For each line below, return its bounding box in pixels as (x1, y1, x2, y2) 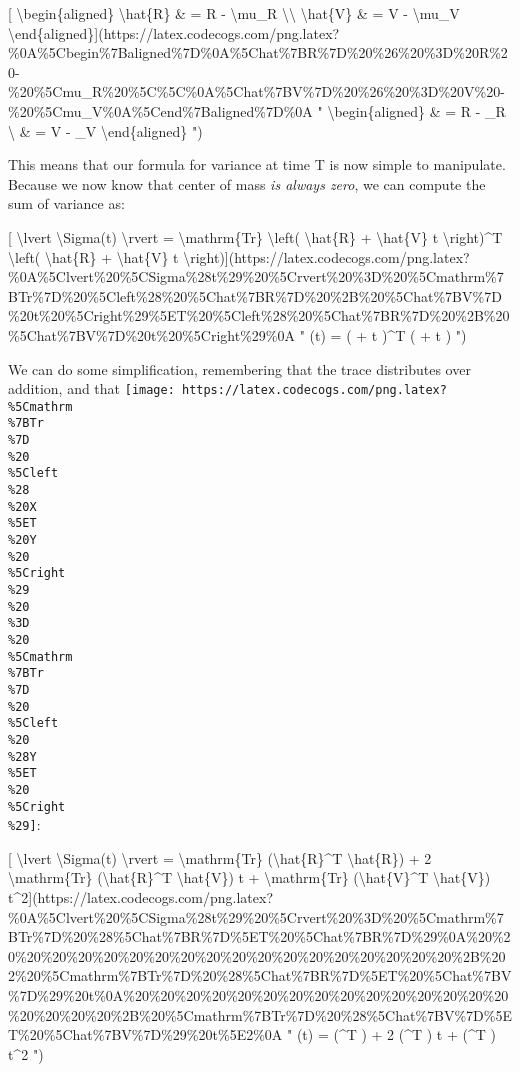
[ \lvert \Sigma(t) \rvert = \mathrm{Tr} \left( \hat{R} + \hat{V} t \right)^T (8, 226, 503, 247)
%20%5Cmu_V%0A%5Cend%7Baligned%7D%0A (8, 100, 313, 121)
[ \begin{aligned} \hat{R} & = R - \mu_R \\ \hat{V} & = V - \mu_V (8, 3, 460, 23)
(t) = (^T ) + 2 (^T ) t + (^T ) (296, 1024, 496, 1045)
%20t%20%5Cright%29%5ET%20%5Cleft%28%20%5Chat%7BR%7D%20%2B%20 (8, 305, 510, 326)
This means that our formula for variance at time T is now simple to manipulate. (8, 154, 506, 175)
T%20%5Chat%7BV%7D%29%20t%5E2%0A (8, 1024, 283, 1045)
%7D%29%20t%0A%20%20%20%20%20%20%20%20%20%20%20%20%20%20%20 (8, 984, 509, 1005)
